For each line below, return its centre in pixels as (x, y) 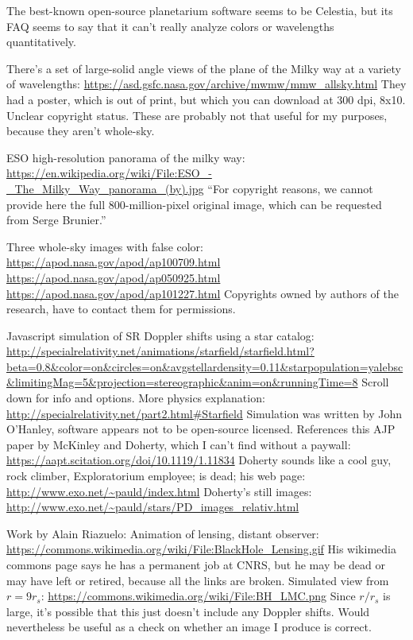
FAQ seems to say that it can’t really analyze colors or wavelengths (170, 26)
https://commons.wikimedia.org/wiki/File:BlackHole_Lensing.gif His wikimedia (201, 549)
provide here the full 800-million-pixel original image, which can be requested (194, 204)
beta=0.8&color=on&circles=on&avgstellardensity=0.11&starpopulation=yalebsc (205, 366)
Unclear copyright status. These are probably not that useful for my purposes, (197, 115)
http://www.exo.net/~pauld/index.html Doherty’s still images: (159, 491)
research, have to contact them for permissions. (121, 309)
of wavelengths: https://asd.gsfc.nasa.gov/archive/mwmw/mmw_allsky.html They (206, 84)
